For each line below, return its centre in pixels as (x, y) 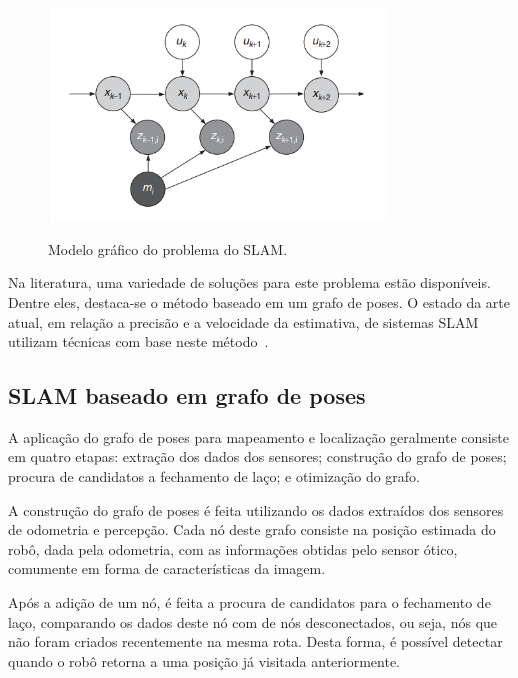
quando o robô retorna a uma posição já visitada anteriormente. (204, 660)
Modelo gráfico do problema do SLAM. (168, 248)
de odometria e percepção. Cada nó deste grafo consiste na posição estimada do (252, 529)
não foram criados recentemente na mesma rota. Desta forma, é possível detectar (255, 641)
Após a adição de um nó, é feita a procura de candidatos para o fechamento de (249, 602)
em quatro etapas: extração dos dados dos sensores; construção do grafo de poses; (257, 456)
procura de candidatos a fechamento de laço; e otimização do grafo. (214, 476)
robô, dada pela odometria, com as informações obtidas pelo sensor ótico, (233, 548)
